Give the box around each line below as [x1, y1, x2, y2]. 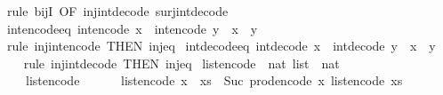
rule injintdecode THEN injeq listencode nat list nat [23, 53, 340, 72]
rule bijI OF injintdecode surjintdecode [6, 2, 229, 20]
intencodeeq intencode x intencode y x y [6, 19, 258, 37]
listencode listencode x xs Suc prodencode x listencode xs [25, 71, 403, 90]
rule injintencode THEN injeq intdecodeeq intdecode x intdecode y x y [6, 36, 436, 55]
